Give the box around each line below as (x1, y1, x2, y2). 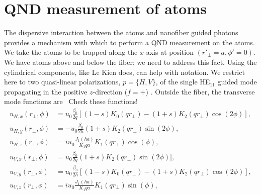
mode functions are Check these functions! (4, 96, 138, 107)
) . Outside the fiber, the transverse (145, 86, 255, 96)
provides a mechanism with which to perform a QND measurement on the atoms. (4, 37, 255, 47)
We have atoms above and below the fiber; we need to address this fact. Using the (4, 56, 257, 67)
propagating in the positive (4, 86, 88, 96)
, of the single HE (155, 76, 210, 87)
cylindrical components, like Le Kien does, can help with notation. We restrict (4, 66, 245, 77)
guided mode (217, 76, 257, 87)
